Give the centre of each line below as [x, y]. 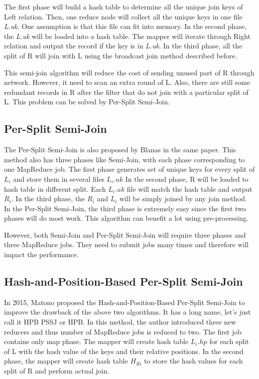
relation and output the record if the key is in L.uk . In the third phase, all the [123, 46]
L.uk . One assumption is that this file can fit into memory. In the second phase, [126, 26]
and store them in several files [59, 179]
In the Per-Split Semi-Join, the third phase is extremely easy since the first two [125, 208]
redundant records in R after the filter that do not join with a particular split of [126, 92]
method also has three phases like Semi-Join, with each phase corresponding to [125, 159]
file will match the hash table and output [190, 189]
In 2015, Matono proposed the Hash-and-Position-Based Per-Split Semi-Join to [125, 302]
